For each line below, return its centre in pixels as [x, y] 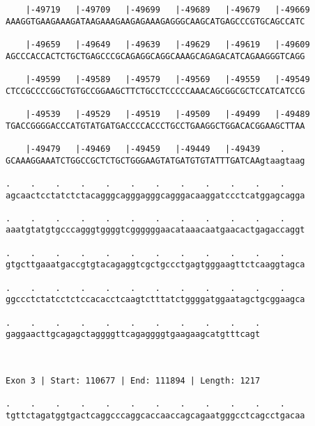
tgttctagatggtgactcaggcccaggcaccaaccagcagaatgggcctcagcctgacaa [155, 415]
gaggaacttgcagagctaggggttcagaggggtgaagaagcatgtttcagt [133, 334]
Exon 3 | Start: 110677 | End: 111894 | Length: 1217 [133, 381]
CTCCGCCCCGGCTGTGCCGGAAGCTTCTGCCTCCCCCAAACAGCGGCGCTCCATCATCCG [155, 91]
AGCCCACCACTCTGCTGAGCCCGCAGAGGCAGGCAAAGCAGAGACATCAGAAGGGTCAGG [155, 56]
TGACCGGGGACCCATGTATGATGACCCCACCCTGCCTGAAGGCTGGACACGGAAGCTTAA [155, 126]
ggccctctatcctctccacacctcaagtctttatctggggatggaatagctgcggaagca [155, 300]
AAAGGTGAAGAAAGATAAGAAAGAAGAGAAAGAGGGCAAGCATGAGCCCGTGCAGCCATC [155, 21]
